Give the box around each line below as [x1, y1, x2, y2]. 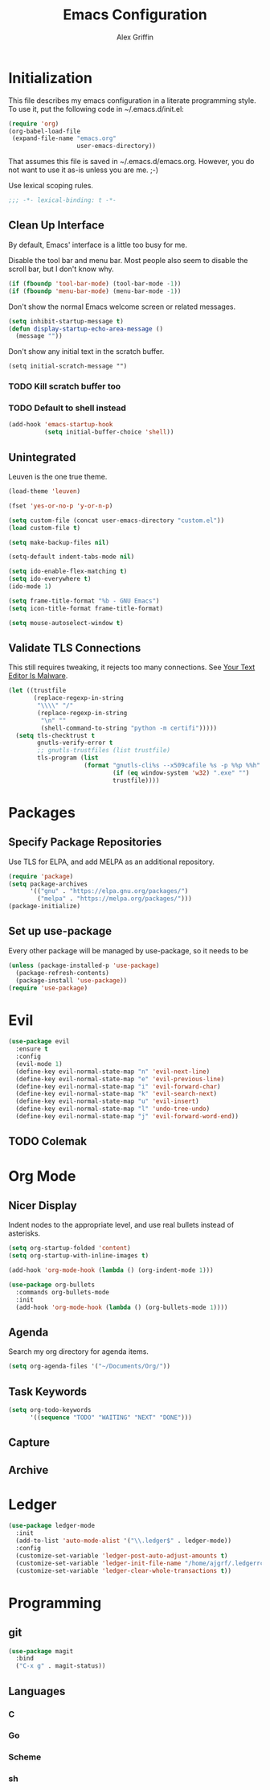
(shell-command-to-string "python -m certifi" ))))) [40, 724, 218, 732]
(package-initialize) [8, 903, 81, 911]
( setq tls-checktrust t [15, 731, 95, 739]
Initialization [8, 68, 92, 87]
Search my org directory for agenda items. [8, 1347, 149, 1356]
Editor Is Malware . [8, 671, 68, 681]
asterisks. [8, 1228, 41, 1238]
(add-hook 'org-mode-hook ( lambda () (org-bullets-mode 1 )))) [15, 1303, 228, 1311]
